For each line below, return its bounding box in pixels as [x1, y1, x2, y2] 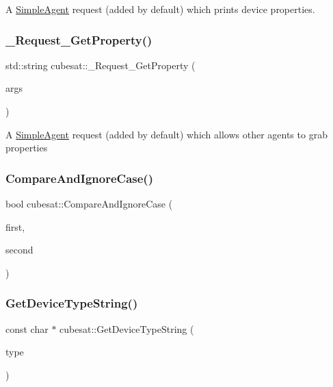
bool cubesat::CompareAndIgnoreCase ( [5, 197, 173, 210]
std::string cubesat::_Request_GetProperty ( [5, 58, 196, 72]
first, [5, 219, 25, 234]
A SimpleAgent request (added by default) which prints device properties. [5, 2, 315, 16]
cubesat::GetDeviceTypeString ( [59, 321, 194, 336]
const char [5, 321, 49, 336]
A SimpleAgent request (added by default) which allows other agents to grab [5, 127, 328, 141]
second [5, 242, 34, 257]
